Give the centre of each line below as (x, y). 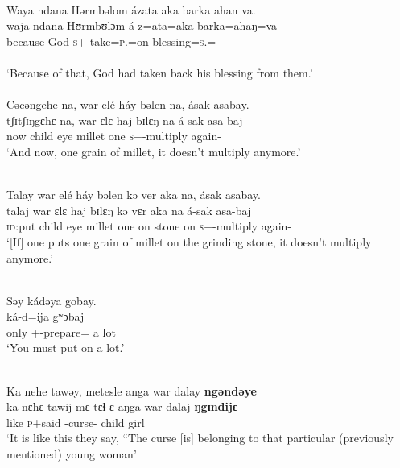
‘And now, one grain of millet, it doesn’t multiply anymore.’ (154, 151)
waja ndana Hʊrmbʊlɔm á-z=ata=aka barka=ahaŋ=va (142, 25)
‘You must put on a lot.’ (66, 348)
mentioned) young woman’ (72, 454)
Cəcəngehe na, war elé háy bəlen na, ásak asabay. (128, 104)
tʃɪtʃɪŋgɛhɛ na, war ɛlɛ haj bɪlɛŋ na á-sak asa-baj (125, 120)
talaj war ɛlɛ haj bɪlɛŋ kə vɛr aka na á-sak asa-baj (129, 210)
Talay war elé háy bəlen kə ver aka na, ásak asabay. (134, 195)
